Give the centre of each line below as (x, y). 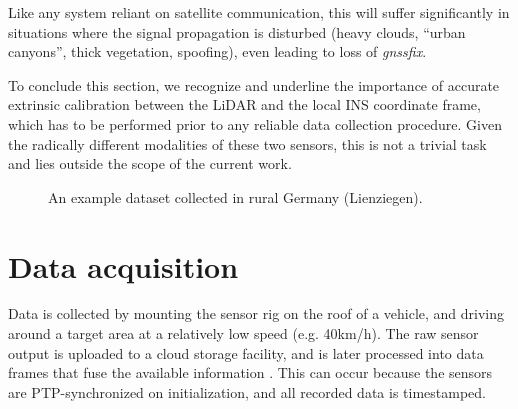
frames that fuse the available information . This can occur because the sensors (250, 372)
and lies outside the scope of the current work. (150, 163)
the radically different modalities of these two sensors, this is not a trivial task (247, 143)
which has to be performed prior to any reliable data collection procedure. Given (255, 123)
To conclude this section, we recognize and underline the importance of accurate (254, 84)
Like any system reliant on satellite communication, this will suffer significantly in (259, 12)
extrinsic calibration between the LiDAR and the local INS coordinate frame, (244, 104)
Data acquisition (123, 265)
